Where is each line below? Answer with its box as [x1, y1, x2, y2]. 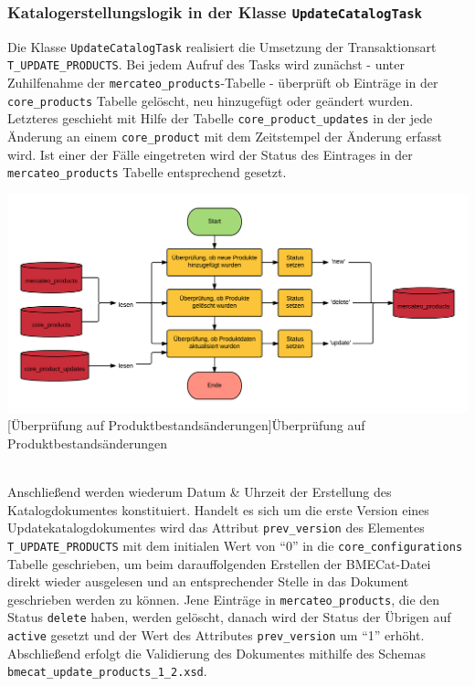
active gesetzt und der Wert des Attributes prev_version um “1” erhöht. [7, 626, 425, 645]
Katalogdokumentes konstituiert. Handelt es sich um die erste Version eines [7, 500, 429, 519]
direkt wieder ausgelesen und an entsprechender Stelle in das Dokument [7, 572, 409, 591]
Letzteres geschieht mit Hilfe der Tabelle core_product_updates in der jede [7, 109, 433, 128]
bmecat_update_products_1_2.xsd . [7, 661, 207, 681]
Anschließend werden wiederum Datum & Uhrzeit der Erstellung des [7, 482, 392, 501]
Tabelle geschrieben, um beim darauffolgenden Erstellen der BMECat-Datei [7, 554, 431, 573]
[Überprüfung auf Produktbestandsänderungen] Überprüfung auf [7, 416, 365, 435]
